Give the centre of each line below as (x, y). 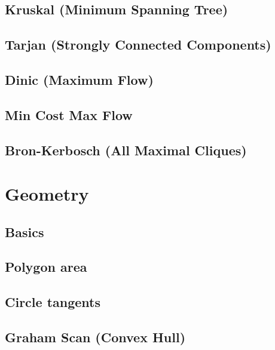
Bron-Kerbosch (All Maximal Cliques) (126, 150)
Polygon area (46, 267)
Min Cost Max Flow (69, 114)
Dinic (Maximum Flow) (79, 79)
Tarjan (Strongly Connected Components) (138, 44)
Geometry (47, 194)
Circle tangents (53, 302)
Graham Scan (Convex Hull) (95, 337)
